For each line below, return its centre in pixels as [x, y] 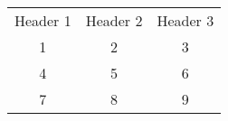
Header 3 [185, 20]
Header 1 [43, 20]
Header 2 [114, 20]
